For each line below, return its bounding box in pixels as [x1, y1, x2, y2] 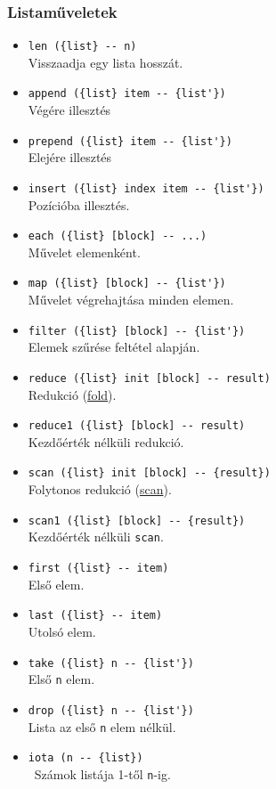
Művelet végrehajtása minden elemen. [28, 290, 234, 309]
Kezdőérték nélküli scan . [28, 527, 164, 546]
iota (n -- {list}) [28, 752, 143, 765]
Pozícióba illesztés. [28, 195, 130, 214]
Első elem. [28, 574, 85, 593]
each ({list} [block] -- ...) [28, 230, 207, 243]
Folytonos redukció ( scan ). [28, 480, 172, 499]
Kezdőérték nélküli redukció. [28, 432, 184, 451]
